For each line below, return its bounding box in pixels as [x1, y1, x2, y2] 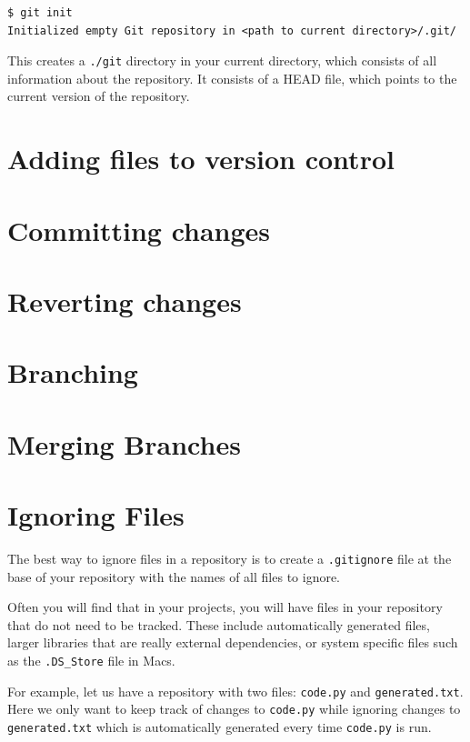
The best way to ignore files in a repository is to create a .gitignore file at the [7, 549, 452, 568]
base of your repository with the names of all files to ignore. [7, 567, 341, 586]
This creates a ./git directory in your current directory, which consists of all [7, 51, 437, 70]
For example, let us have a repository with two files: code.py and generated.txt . [7, 681, 464, 700]
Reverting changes [7, 282, 242, 319]
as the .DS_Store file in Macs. [7, 651, 175, 670]
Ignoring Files [7, 496, 185, 534]
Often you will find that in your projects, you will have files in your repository [7, 597, 443, 617]
